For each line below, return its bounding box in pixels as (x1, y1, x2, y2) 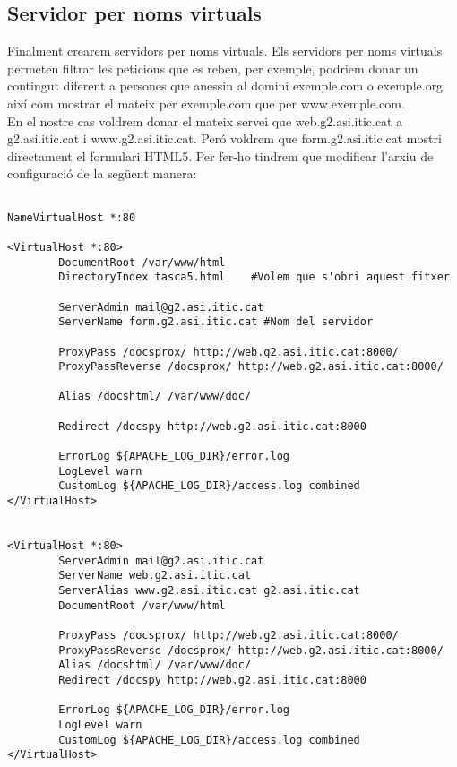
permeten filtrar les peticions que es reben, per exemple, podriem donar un (7, 58, 418, 77)
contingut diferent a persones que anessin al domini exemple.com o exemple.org (7, 76, 444, 95)
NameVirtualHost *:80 (7, 211, 136, 224)
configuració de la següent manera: (7, 164, 197, 183)
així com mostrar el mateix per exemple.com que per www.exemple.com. (7, 93, 405, 112)
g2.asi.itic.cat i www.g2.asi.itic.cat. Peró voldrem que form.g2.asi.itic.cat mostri (7, 129, 442, 148)
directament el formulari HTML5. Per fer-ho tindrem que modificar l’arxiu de (7, 146, 434, 165)
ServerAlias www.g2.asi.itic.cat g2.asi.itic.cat (58, 584, 360, 598)
